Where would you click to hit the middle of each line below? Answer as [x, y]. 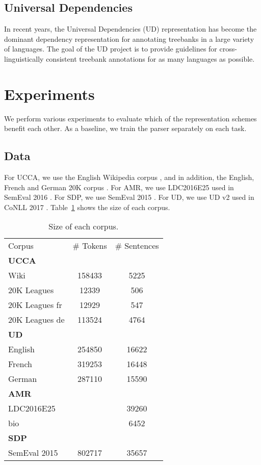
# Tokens [90, 246]
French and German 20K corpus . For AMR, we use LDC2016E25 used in [119, 187]
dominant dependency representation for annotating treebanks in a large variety [129, 38]
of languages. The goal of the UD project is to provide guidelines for [111, 49]
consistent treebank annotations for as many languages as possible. [150, 58]
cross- [228, 49]
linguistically [24, 58]
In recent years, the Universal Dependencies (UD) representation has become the [130, 29]
